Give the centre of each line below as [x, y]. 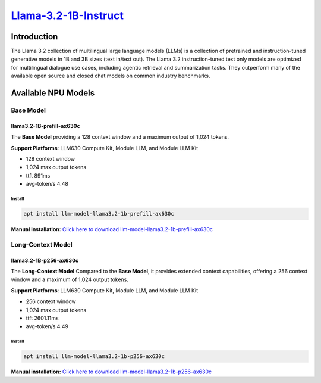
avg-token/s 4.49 [47, 326]
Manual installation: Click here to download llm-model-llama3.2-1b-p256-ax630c [111, 372]
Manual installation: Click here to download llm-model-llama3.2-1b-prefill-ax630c [112, 229]
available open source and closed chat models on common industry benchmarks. [111, 76]
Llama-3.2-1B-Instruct [67, 15]
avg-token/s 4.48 [47, 184]
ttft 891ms [38, 175]
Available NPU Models [53, 93]
